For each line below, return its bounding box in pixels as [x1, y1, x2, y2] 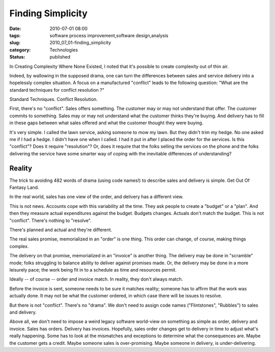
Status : [9, 54, 25, 60]
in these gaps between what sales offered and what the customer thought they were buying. [9, 120, 204, 126]
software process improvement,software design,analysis [49, 32, 169, 38]
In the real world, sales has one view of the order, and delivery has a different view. [9, 194, 184, 200]
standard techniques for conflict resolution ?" [9, 87, 104, 93]
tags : [9, 32, 21, 38]
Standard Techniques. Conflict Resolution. [9, 96, 98, 102]
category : [9, 46, 31, 53]
